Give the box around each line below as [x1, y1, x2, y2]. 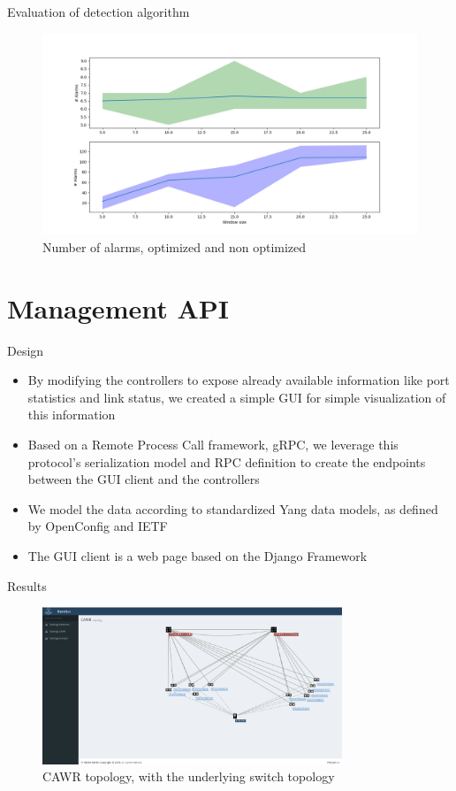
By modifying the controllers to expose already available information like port [27, 371, 450, 389]
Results [7, 576, 47, 595]
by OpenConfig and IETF [27, 517, 168, 535]
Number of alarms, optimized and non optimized [42, 237, 307, 256]
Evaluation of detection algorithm [7, 3, 190, 20]
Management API [7, 289, 229, 326]
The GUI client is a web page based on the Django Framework [27, 546, 368, 564]
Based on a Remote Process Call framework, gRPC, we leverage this [27, 435, 399, 454]
